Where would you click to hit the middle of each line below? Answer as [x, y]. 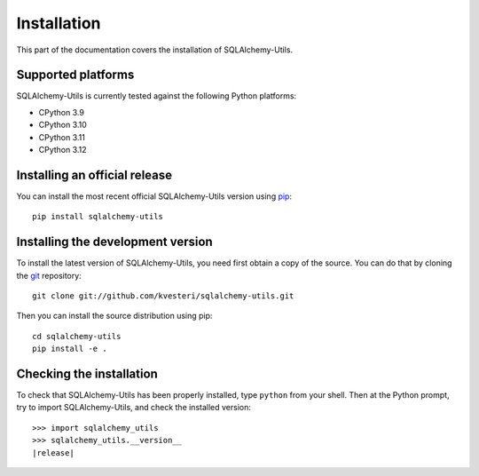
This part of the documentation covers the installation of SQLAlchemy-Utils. [154, 50]
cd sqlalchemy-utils [77, 336]
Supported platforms [75, 75]
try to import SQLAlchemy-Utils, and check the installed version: [134, 408]
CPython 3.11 [62, 137]
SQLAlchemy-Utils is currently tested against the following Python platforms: [157, 96]
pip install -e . [70, 349]
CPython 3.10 [63, 125]
